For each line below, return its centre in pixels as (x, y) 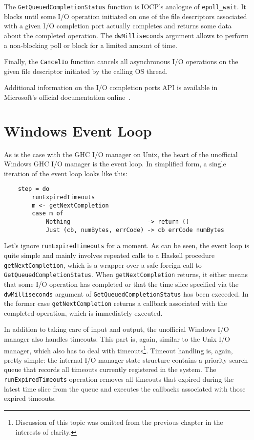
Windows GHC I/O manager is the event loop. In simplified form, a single (115, 164)
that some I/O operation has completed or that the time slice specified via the (121, 284)
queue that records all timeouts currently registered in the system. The (110, 369)
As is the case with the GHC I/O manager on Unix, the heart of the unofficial (121, 154)
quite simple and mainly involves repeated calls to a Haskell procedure (109, 255)
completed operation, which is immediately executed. (83, 313)
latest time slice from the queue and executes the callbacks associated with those (125, 388)
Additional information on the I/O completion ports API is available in (111, 87)
